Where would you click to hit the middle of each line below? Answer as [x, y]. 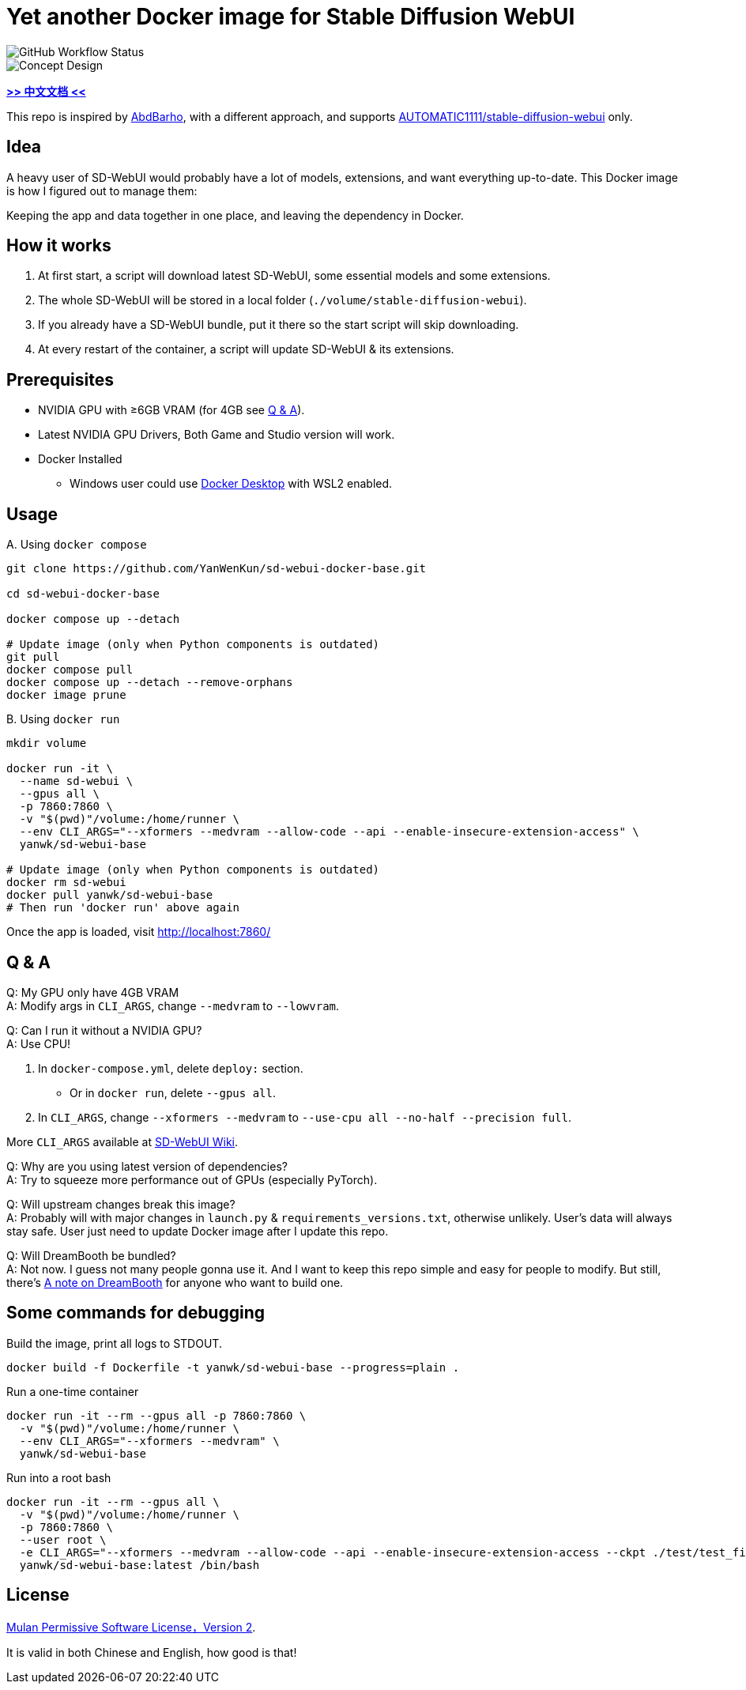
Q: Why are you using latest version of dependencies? [147, 1166]
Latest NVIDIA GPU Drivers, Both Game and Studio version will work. [217, 435]
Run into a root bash [59, 1477]
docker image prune [66, 695]
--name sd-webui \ [76, 781]
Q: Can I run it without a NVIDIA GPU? [104, 1030]
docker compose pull [70, 670]
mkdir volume [47, 743]
